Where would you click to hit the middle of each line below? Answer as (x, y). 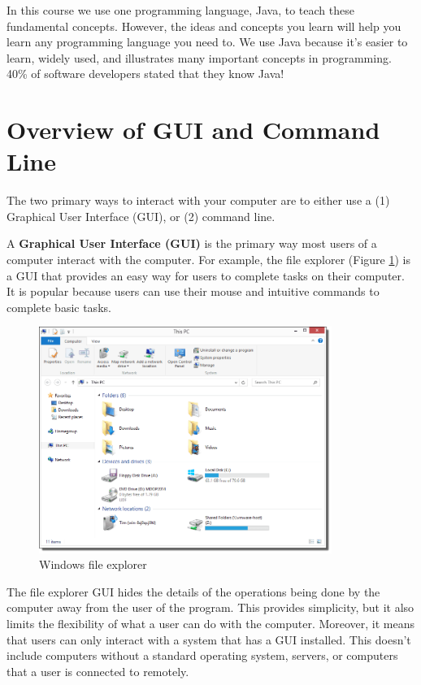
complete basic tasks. (59, 307)
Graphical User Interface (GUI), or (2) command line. (141, 216)
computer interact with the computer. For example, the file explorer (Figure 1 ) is (208, 260)
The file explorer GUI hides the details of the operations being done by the (193, 591)
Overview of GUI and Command (193, 130)
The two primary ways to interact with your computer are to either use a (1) (198, 200)
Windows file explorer (93, 564)
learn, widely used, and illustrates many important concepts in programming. (199, 57)
